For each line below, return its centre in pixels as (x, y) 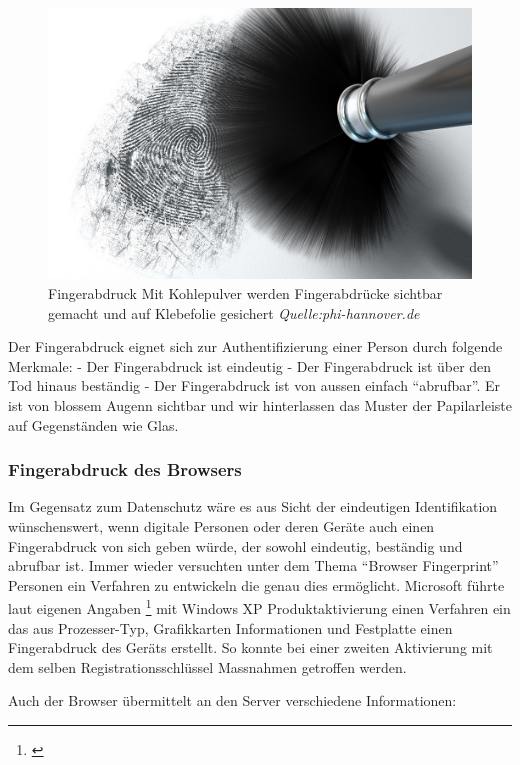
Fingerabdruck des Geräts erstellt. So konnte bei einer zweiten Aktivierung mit (250, 647)
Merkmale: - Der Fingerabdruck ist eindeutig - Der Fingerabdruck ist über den (250, 365)
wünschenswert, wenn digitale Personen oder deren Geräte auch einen (221, 525)
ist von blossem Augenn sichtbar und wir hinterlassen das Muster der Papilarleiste (260, 404)
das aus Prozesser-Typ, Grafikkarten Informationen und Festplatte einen (230, 627)
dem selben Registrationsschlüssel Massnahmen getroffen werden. (207, 666)
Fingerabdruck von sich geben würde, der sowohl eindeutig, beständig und (235, 545)
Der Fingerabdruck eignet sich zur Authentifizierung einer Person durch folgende (255, 346)
